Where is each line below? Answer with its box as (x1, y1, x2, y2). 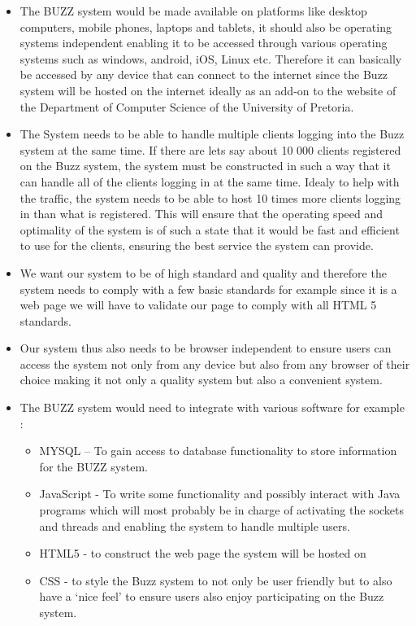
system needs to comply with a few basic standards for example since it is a (19, 280, 397, 297)
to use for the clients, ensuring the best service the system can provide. (19, 237, 374, 254)
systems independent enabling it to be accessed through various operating (19, 34, 388, 51)
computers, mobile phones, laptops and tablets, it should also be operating (19, 18, 392, 35)
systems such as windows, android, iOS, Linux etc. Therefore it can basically (19, 50, 402, 67)
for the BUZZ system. (39, 457, 148, 475)
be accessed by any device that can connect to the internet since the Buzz (19, 66, 388, 83)
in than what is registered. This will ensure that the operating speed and (19, 205, 383, 222)
